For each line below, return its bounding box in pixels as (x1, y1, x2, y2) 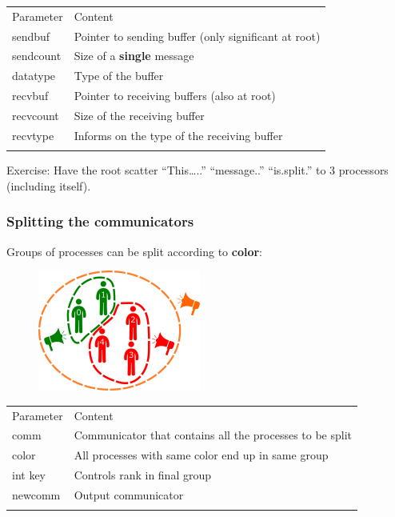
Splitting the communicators (6, 211, 194, 231)
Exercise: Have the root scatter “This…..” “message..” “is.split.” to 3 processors (6, 162, 389, 178)
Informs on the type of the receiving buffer (74, 126, 283, 143)
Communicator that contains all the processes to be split (74, 427, 352, 443)
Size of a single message (74, 47, 194, 64)
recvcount (12, 106, 59, 123)
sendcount (12, 47, 62, 64)
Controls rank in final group (74, 467, 212, 483)
